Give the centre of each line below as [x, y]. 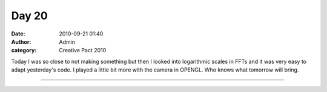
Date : [18, 34]
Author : [21, 41]
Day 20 [30, 16]
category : [24, 51]
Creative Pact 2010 [83, 51]
